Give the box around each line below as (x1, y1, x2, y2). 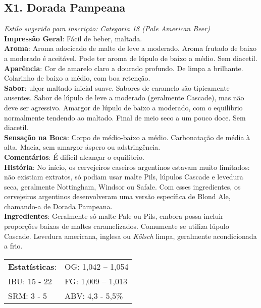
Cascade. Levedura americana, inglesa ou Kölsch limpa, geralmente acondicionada (4, 230, 257, 241)
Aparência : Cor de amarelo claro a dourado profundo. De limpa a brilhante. (4, 63, 243, 73)
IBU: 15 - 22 (8, 275, 52, 287)
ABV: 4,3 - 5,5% (65, 289, 123, 301)
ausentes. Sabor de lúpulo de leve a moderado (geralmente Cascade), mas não (4, 92, 244, 103)
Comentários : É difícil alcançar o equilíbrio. (4, 151, 144, 162)
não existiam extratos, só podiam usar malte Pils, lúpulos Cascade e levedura (4, 171, 243, 182)
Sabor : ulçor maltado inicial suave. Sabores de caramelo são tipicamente (4, 82, 230, 93)
